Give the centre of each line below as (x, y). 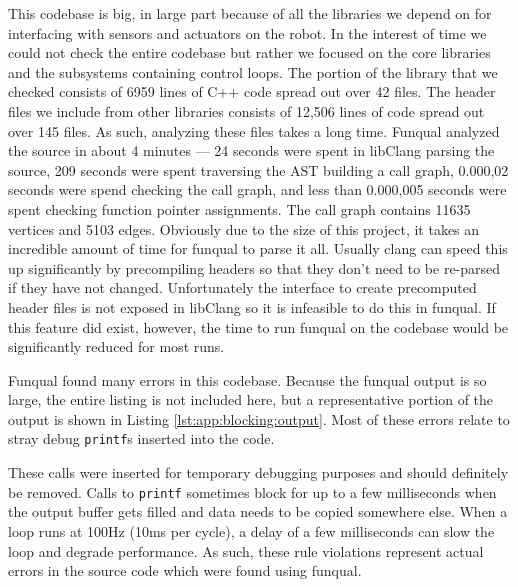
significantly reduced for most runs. (116, 346)
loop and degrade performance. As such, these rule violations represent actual (246, 550)
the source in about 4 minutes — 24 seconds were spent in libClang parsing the (251, 150)
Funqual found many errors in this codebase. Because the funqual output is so (247, 379)
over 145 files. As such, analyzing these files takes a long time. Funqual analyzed (254, 130)
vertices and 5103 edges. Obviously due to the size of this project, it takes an (244, 228)
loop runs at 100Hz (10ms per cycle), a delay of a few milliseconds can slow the (251, 530)
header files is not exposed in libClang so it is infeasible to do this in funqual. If (252, 306)
